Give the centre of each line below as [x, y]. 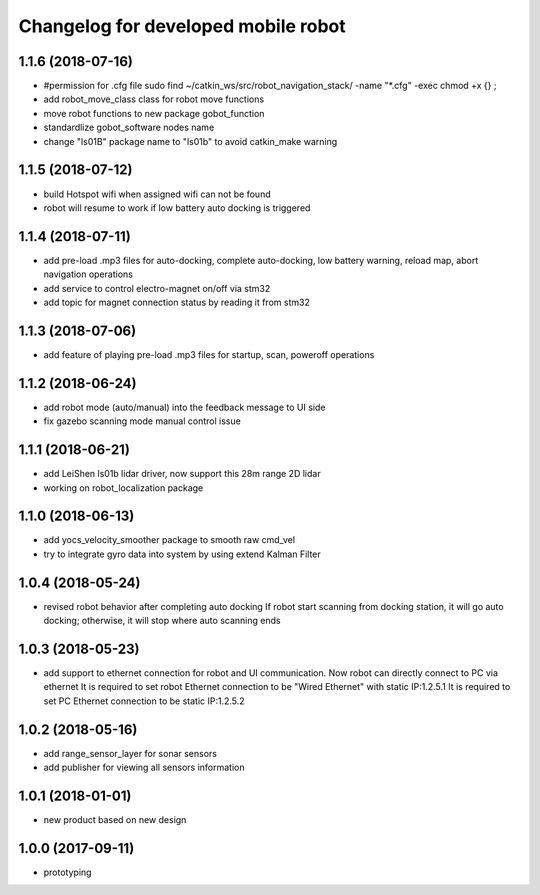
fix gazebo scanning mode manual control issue [142, 421]
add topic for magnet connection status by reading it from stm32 [176, 302]
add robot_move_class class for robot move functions [154, 99]
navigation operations [88, 274]
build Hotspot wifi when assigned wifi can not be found [157, 194]
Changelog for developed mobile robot [182, 26]
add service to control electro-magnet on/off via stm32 [157, 288]
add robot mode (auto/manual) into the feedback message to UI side [184, 407]
